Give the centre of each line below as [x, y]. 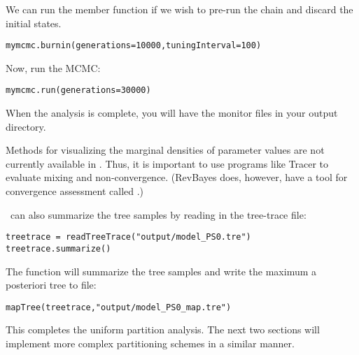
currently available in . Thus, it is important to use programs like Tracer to [167, 163]
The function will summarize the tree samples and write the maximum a [161, 271]
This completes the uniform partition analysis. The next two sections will [163, 329]
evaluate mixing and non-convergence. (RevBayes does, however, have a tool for [177, 177]
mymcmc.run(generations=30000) [78, 90]
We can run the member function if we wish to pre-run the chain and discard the [179, 9]
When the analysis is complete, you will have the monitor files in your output [172, 113]
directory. [26, 126]
